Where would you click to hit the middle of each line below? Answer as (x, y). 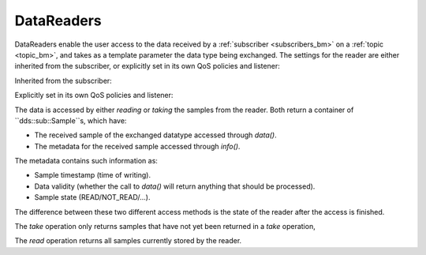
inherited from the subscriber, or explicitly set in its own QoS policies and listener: (147, 66)
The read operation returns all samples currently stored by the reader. (128, 241)
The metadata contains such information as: (86, 161)
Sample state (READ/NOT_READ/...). (92, 197)
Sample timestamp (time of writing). (93, 175)
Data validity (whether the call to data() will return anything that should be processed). (175, 186)
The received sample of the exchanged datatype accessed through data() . (155, 135)
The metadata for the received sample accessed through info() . (137, 146)
